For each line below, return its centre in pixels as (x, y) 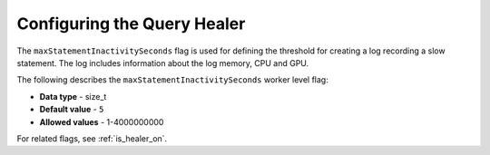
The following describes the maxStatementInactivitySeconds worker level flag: (172, 80)
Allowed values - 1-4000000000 (102, 121)
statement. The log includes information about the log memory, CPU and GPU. (163, 63)
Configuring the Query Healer (131, 24)
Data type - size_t (73, 96)
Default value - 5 (72, 110)
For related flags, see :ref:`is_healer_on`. (92, 138)
